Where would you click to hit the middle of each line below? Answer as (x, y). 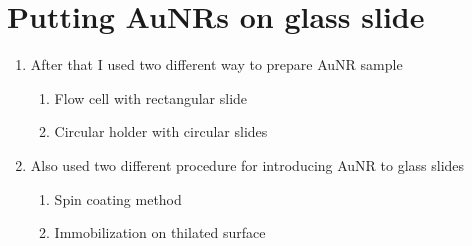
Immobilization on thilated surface (160, 232)
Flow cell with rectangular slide (151, 97)
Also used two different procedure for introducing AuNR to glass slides (247, 164)
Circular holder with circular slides (161, 131)
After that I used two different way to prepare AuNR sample (216, 64)
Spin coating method (118, 198)
